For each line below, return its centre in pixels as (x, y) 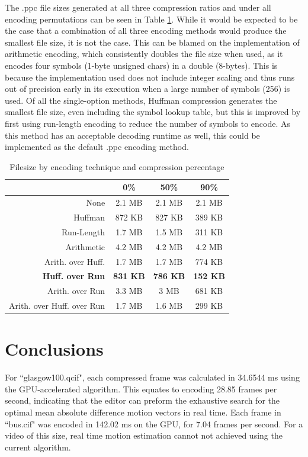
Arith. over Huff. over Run (57, 306)
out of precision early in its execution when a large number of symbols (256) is (147, 89)
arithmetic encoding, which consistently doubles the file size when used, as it (144, 54)
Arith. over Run (76, 291)
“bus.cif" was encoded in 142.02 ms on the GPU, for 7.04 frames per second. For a (154, 424)
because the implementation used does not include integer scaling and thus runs (150, 77)
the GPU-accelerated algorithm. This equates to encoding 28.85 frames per (141, 389)
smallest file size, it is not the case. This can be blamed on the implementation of (152, 42)
